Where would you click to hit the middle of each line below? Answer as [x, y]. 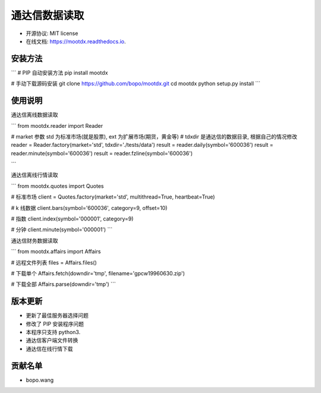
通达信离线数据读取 [34, 115]
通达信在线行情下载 [49, 348]
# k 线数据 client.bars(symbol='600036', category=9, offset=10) [89, 207]
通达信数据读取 [48, 15]
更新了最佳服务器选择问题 [57, 316]
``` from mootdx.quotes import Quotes [57, 186]
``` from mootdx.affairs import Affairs [56, 251]
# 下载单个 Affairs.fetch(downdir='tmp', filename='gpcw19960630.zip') [98, 273]
